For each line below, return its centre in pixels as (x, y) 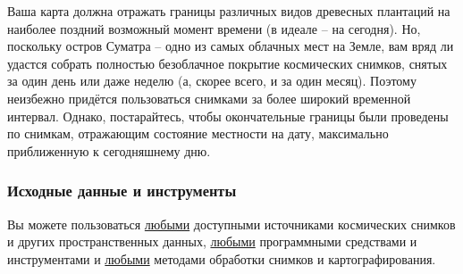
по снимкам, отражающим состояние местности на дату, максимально (198, 133)
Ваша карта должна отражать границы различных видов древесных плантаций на (229, 11)
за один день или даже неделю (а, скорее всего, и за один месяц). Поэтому (212, 81)
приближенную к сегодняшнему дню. (109, 150)
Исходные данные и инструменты (122, 191)
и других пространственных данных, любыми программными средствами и (212, 241)
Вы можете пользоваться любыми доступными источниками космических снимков (231, 224)
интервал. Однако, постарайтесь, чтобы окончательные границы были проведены (228, 116)
